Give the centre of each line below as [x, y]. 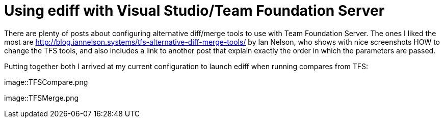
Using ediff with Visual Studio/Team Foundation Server [194, 11]
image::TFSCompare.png [46, 82]
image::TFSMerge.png [42, 98]
